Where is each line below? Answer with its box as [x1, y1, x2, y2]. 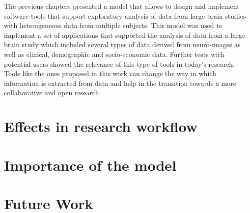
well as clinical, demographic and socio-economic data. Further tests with [4, 49, 224, 59]
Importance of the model [4, 155, 176, 175]
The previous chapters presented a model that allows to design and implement [4, 1, 240, 11]
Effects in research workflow [4, 116, 198, 136]
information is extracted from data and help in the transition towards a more [4, 78, 236, 88]
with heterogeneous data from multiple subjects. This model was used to [4, 20, 222, 30]
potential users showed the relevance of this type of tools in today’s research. [4, 58, 235, 69]
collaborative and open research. [4, 87, 101, 98]
